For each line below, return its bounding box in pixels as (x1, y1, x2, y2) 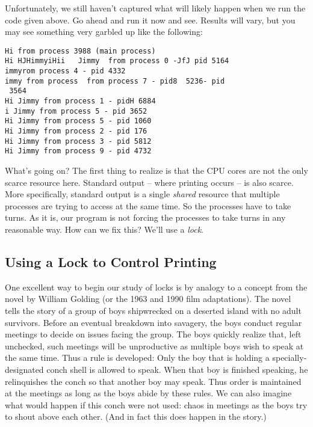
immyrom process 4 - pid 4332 (5, 67, 126, 76)
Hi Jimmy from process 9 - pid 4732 (5, 147, 152, 156)
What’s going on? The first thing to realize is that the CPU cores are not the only (5, 164, 308, 176)
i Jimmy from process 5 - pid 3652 (5, 106, 147, 115)
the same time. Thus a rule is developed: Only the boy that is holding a (5, 351, 270, 364)
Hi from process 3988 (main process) (5, 46, 156, 55)
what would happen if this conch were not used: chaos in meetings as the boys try (5, 398, 308, 411)
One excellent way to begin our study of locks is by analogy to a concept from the (5, 280, 308, 293)
